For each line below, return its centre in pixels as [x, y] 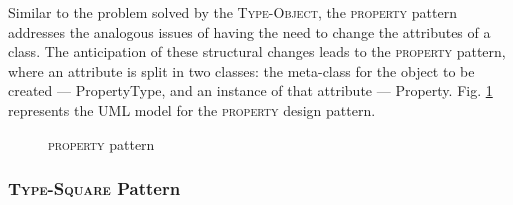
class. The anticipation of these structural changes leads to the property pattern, [257, 51]
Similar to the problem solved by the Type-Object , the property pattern [232, 12]
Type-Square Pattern [94, 188]
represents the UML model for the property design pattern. [192, 109]
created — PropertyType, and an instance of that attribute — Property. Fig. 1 [250, 90]
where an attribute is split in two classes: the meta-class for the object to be [241, 70]
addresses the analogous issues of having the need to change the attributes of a [249, 31]
